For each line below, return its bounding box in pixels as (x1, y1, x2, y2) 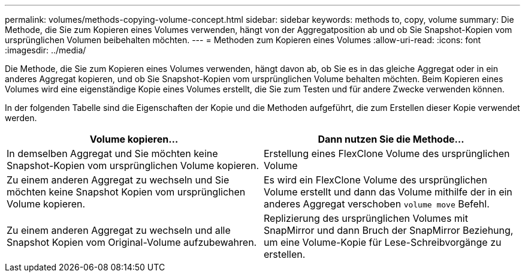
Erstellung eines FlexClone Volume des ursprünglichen (264, 147, 510, 159)
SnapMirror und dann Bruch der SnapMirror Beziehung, (264, 224, 514, 236)
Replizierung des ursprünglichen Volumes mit (264, 212, 468, 224)
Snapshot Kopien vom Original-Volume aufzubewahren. (7, 236, 257, 248)
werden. (5, 113, 37, 123)
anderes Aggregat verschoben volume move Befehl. (264, 198, 490, 210)
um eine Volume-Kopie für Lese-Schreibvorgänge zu (264, 236, 502, 248)
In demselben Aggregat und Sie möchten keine (7, 147, 218, 159)
